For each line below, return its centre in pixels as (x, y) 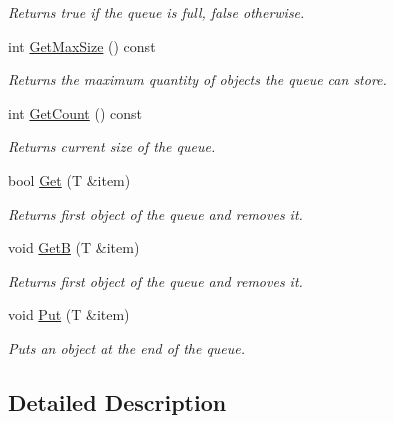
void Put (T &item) (69, 314)
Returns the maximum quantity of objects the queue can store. (197, 79)
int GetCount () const (75, 112)
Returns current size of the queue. (112, 146)
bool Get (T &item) (69, 179)
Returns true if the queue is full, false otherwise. (156, 12)
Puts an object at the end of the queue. (127, 347)
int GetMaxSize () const (82, 45)
